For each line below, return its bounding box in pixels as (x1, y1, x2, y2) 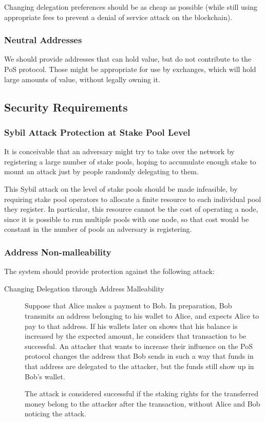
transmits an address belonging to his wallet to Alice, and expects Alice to (25, 310, 259, 321)
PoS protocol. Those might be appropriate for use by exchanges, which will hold (4, 64, 256, 74)
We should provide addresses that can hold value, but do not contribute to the (4, 53, 252, 64)
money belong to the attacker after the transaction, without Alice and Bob (25, 398, 260, 409)
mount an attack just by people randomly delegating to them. (4, 166, 199, 177)
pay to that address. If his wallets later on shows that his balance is (25, 320, 238, 331)
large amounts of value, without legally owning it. (4, 74, 160, 84)
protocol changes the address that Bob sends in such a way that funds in (25, 351, 254, 361)
